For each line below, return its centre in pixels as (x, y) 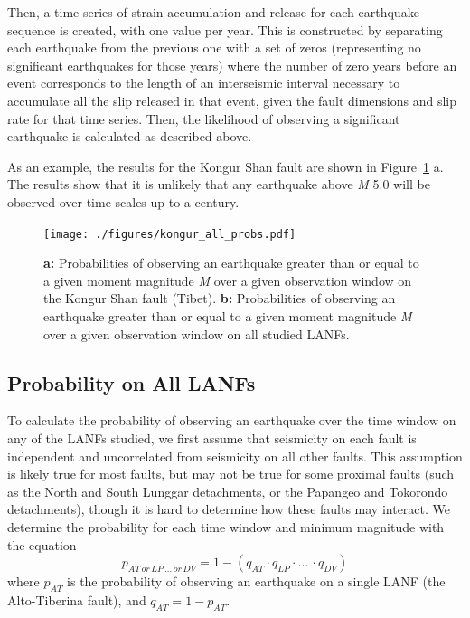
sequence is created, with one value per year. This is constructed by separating (225, 29)
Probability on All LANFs (132, 382)
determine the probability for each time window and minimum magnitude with (226, 526)
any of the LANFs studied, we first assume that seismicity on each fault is (212, 437)
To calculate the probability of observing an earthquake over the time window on (232, 420)
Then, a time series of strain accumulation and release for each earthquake (213, 12)
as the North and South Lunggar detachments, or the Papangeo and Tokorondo (228, 491)
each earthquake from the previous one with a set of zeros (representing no (214, 48)
